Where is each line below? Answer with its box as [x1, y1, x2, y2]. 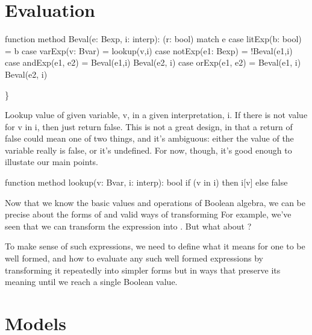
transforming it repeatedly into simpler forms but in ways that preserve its [5, 263, 281, 276]
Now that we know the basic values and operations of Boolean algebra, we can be [5, 196, 306, 208]
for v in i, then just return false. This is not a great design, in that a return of [5, 120, 293, 133]
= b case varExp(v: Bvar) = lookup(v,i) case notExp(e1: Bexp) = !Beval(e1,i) [5, 44, 293, 57]
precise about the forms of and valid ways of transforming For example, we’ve [5, 208, 292, 221]
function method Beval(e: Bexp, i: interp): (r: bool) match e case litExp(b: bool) [5, 33, 302, 45]
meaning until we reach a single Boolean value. [5, 275, 178, 288]
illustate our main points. [5, 155, 98, 168]
